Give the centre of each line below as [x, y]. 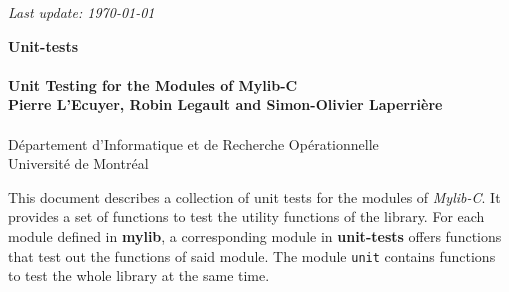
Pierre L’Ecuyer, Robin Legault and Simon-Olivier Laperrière [225, 104]
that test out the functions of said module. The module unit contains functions [252, 255]
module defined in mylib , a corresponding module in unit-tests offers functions [255, 235]
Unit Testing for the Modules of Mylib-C [153, 84]
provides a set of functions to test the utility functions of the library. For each [246, 216]
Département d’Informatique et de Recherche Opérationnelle [193, 143]
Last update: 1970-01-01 [81, 12]
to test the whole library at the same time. [139, 275]
